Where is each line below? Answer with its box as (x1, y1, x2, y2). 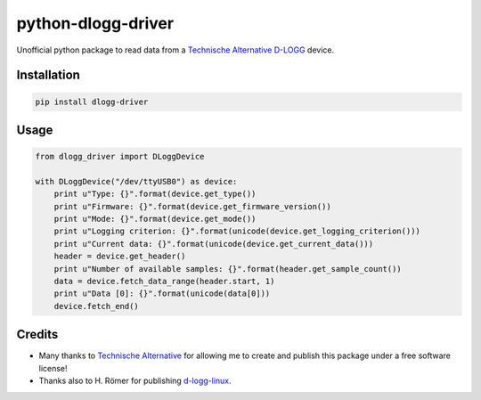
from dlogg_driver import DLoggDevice (35, 151, 205, 162)
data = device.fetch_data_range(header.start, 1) (53, 276, 275, 287)
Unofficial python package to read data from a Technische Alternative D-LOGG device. (16, 45, 334, 55)
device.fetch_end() (53, 301, 140, 311)
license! (38, 363, 68, 373)
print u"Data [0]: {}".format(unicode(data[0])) (53, 289, 271, 298)
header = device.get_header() (53, 251, 186, 262)
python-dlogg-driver (16, 13, 174, 33)
